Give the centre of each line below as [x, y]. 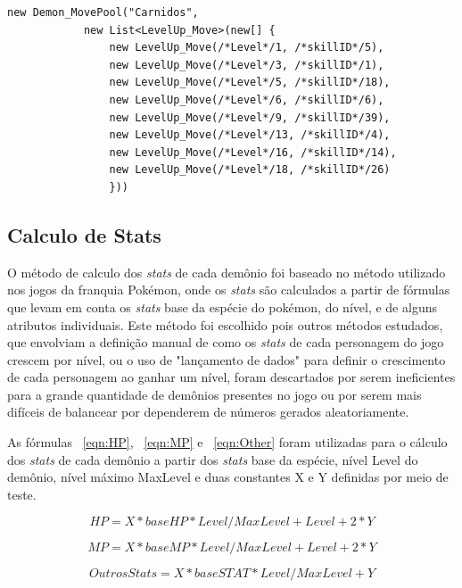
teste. [22, 494]
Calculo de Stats [84, 234]
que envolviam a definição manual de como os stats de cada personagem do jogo [226, 342]
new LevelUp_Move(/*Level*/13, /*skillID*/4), [250, 135]
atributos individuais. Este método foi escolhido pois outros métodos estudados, [225, 324]
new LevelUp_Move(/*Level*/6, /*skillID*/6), [247, 99]
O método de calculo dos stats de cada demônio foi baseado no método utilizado [227, 272]
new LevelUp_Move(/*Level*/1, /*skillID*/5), [247, 48]
